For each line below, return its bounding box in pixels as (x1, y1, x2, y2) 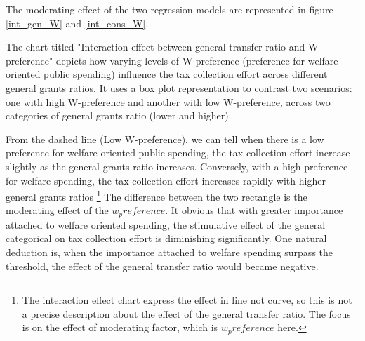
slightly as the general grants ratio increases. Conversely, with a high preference (6, 159, 348, 173)
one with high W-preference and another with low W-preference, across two (6, 94, 331, 109)
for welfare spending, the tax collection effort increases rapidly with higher (6, 173, 326, 187)
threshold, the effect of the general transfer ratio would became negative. (6, 258, 319, 273)
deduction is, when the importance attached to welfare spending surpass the (6, 245, 333, 260)
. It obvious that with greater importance (165, 203, 343, 218)
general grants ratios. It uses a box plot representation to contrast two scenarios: (6, 80, 352, 95)
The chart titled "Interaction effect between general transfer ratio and (6, 39, 305, 54)
